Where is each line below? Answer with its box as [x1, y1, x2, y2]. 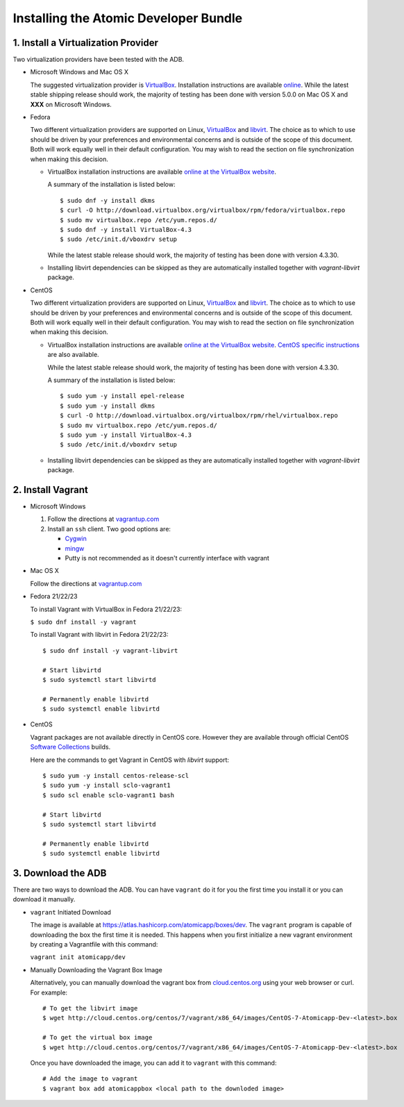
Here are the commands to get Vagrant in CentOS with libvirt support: [30, 756, 229, 764]
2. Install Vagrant [12, 483, 88, 496]
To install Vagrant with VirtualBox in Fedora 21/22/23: [30, 605, 183, 613]
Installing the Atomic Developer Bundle [12, 10, 243, 26]
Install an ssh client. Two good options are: [47, 524, 171, 533]
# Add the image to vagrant [42, 1075, 138, 1083]
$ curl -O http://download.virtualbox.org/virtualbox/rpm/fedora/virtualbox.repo [60, 206, 346, 215]
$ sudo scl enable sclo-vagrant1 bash [42, 791, 175, 799]
